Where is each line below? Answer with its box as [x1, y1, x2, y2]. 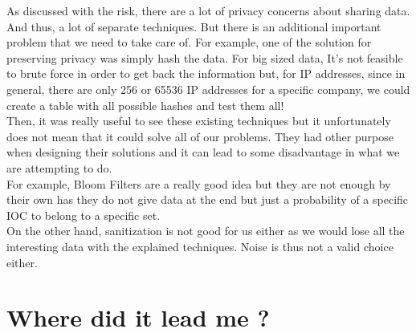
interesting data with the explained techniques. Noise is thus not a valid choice [6, 238, 394, 254]
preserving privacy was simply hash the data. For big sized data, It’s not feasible [6, 49, 403, 66]
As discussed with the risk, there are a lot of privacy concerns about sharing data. [6, 2, 410, 18]
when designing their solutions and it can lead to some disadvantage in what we [6, 144, 400, 160]
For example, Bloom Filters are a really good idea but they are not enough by [6, 175, 391, 192]
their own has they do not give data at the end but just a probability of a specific [6, 191, 409, 208]
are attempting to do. [6, 159, 112, 176]
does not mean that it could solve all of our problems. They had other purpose [6, 128, 394, 144]
